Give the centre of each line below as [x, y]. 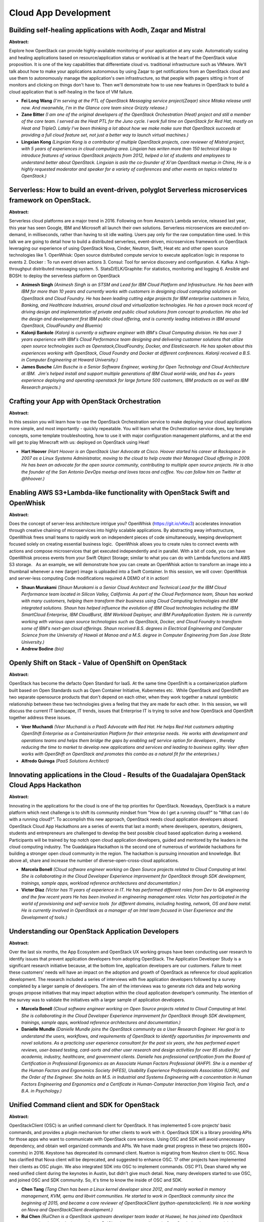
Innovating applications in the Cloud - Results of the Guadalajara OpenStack [127, 775]
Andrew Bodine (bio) [43, 649]
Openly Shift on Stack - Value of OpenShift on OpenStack [98, 663]
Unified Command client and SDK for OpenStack [84, 1105]
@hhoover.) [33, 479]
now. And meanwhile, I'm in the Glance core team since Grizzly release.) [94, 108]
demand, [18, 235]
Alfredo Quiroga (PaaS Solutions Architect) [65, 761]
